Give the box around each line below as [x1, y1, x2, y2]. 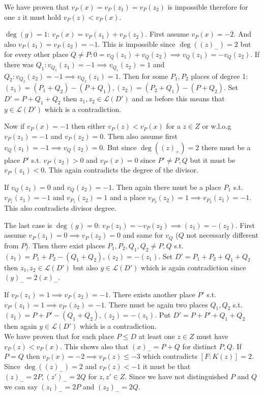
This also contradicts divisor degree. [4, 203, 116, 213]
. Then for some [119, 70, 168, 81]
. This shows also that [60, 341, 129, 351]
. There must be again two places [104, 299, 208, 309]
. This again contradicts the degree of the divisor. [44, 164, 198, 175]
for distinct [182, 341, 217, 351]
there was [4, 59, 34, 70]
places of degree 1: [191, 70, 248, 81]
